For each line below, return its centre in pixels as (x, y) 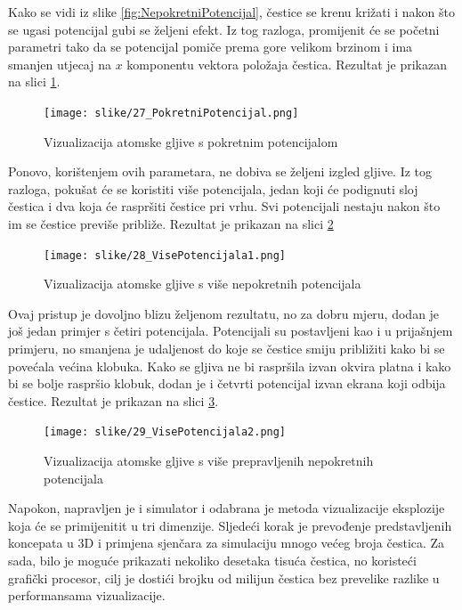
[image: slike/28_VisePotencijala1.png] (165, 255)
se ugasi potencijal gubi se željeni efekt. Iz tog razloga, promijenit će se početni (224, 29)
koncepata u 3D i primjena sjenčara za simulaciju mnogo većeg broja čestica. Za (227, 543)
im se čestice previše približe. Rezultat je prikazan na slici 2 (171, 224)
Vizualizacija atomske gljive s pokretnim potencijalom (191, 141)
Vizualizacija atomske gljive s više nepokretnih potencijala (203, 284)
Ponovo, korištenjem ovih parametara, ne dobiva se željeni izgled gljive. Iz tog (220, 171)
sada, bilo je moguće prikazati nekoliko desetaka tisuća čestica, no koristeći (212, 561)
